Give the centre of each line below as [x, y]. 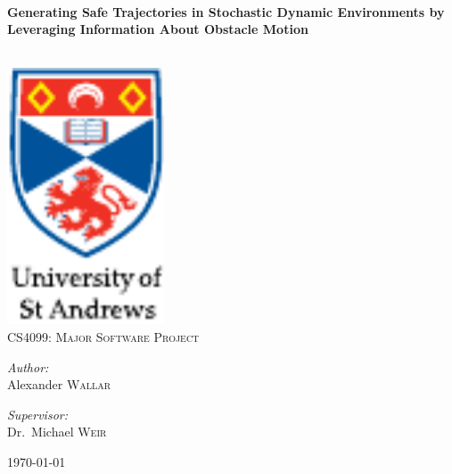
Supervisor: [37, 414]
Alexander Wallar [59, 384]
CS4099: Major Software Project [103, 336]
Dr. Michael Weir [57, 432]
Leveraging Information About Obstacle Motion [158, 29]
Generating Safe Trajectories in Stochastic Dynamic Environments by [226, 11]
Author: [28, 366]
